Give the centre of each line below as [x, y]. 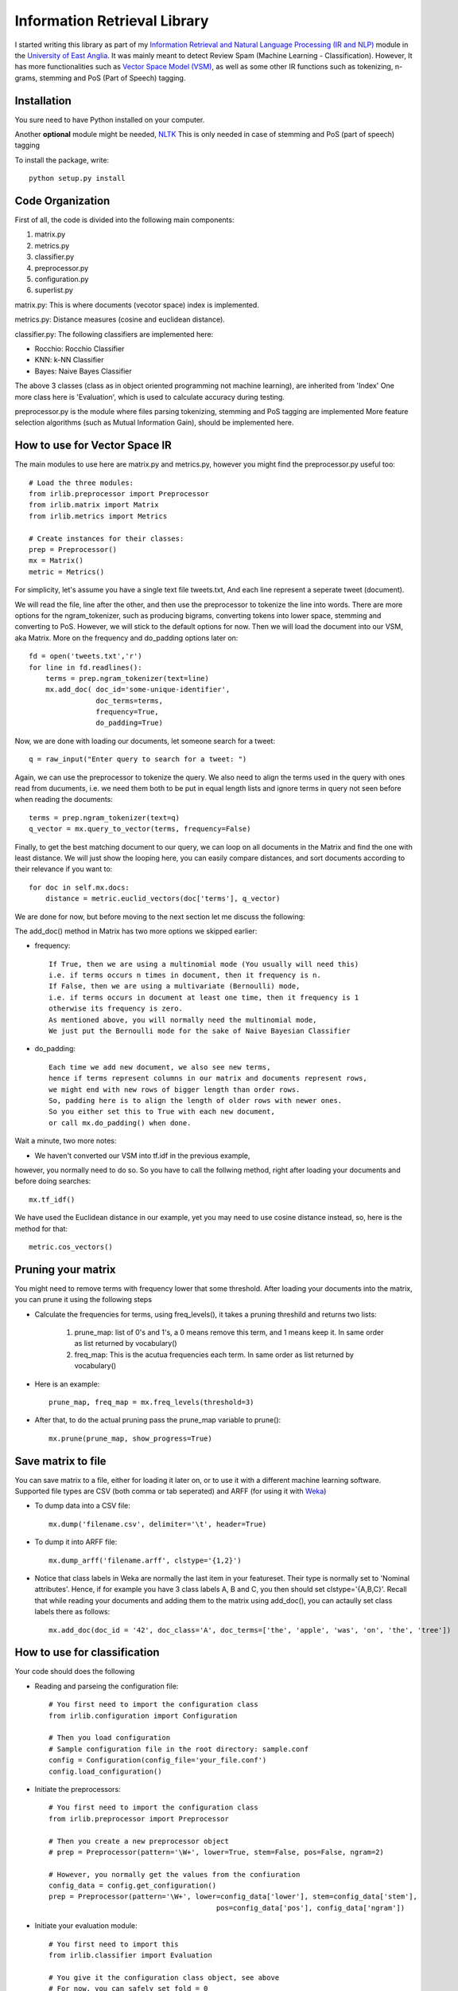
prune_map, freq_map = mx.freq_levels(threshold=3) [151, 1402]
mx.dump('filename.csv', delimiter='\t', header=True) [158, 1524]
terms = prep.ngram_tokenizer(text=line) [127, 678]
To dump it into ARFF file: [76, 1542]
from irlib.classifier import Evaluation [130, 1956]
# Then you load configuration [110, 1738]
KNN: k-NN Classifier [69, 360]
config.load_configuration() [105, 1771]
